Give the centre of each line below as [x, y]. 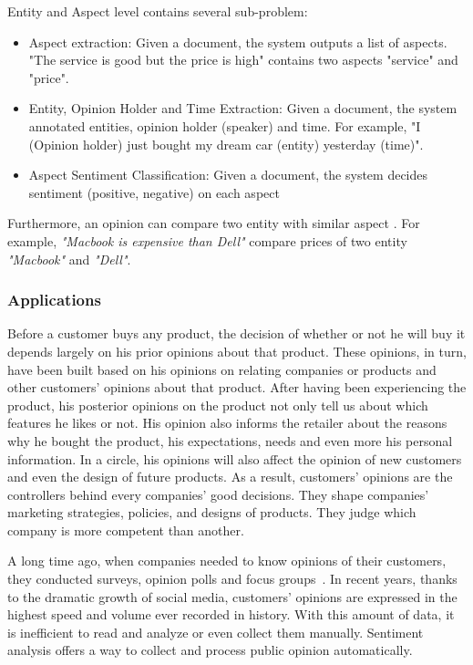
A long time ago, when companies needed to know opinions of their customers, [227, 561]
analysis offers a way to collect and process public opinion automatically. [210, 650]
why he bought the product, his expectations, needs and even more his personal [230, 440]
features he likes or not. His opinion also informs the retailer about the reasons [227, 423]
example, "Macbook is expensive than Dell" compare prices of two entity [207, 240]
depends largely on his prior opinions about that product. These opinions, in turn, [237, 351]
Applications [54, 300]
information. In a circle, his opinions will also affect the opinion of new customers [235, 458]
